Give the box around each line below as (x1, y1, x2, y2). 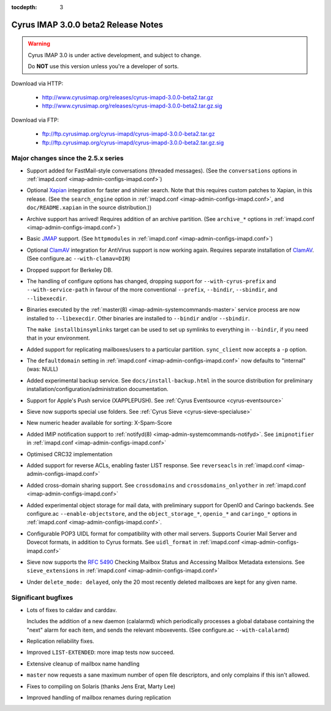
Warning (28, 40, 50, 47)
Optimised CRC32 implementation (26, 450, 113, 457)
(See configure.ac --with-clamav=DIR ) (26, 255, 131, 262)
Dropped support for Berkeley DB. (26, 266, 113, 273)
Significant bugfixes (11, 593, 74, 602)
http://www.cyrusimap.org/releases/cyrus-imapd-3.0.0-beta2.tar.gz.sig (42, 102, 223, 110)
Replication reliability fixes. (26, 637, 94, 645)
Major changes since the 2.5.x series (11, 154, 124, 163)
